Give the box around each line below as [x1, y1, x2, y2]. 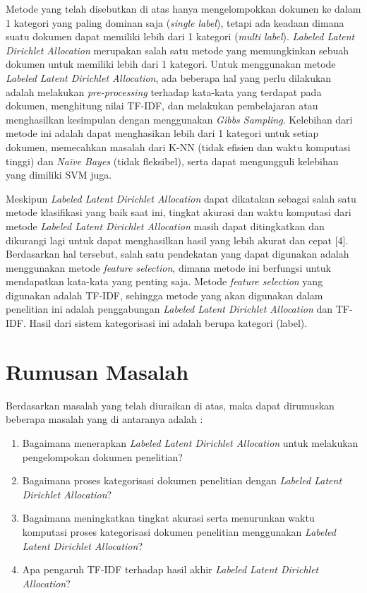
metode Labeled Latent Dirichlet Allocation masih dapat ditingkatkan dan [6, 218, 325, 233]
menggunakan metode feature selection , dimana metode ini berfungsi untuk [6, 260, 331, 275]
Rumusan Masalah [6, 357, 189, 385]
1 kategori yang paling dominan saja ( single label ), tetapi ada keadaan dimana [6, 15, 344, 30]
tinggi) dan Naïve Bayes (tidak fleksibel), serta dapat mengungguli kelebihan [6, 153, 339, 168]
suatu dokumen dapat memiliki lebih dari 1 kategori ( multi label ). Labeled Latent [6, 29, 355, 44]
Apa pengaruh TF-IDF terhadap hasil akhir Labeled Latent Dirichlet [22, 562, 319, 577]
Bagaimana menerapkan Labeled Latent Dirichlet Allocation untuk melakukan [22, 435, 359, 450]
